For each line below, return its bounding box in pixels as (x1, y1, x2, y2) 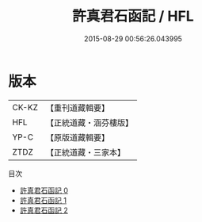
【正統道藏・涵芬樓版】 (45, 117, 133, 128)
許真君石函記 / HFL (72, 7, 194, 25)
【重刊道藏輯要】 (45, 102, 109, 113)
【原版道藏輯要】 (45, 132, 109, 143)
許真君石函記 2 (19, 205, 69, 215)
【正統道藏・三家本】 (45, 147, 125, 158)
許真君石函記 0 (19, 186, 69, 195)
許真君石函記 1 (19, 195, 67, 205)
